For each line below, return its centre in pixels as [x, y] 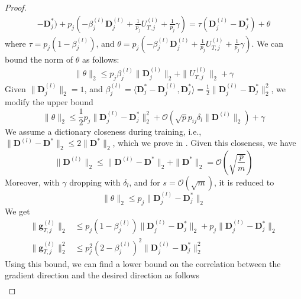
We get [17, 211]
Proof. [16, 7]
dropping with [95, 182]
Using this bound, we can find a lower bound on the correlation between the [143, 263]
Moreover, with [32, 182]
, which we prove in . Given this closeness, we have [204, 143]
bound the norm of [39, 59]
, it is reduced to [244, 182]
